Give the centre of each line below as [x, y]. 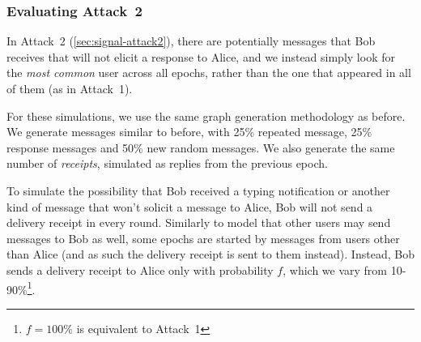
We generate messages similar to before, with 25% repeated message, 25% [189, 132]
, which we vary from [335, 269]
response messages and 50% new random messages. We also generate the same [201, 147]
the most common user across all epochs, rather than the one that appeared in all [209, 73]
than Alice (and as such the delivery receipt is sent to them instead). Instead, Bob [210, 254]
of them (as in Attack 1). [70, 88]
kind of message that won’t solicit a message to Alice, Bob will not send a [190, 206]
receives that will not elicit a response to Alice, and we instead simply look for [201, 56]
